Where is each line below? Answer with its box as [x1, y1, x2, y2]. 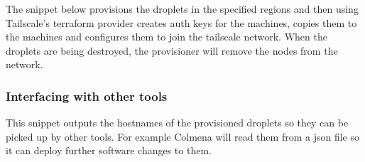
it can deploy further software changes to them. [6, 143, 212, 158]
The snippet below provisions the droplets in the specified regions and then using [6, 1, 359, 16]
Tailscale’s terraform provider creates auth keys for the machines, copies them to [6, 15, 357, 30]
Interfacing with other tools [6, 87, 168, 104]
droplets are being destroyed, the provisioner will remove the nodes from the [6, 43, 338, 58]
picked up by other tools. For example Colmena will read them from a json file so [6, 129, 359, 144]
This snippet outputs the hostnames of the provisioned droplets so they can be [6, 115, 349, 130]
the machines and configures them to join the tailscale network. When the [6, 29, 327, 44]
